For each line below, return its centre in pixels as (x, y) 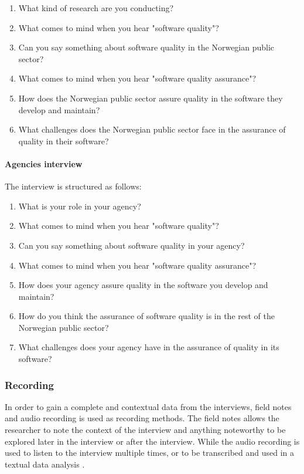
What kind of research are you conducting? (96, 8)
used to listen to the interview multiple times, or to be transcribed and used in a (150, 453)
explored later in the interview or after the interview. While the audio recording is (152, 441)
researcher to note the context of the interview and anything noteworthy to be (145, 430)
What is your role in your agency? (80, 206)
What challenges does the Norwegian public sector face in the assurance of (152, 129)
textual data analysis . (45, 464)
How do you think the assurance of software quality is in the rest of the (147, 316)
